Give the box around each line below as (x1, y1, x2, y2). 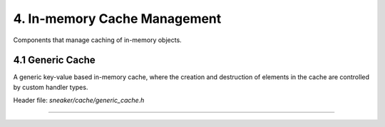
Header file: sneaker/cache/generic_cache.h (13, 96, 145, 105)
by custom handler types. (13, 83, 88, 91)
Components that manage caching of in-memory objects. (13, 36, 182, 44)
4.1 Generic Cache (13, 54, 96, 66)
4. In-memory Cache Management (13, 11, 222, 26)
